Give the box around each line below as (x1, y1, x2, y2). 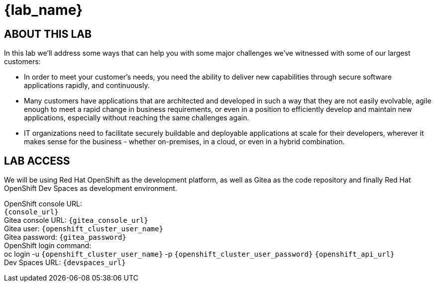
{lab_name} (4, 1, 83, 18)
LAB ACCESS (4, 154, 70, 167)
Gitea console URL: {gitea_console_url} (4, 216, 148, 225)
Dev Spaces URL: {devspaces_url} (4, 258, 126, 267)
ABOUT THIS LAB (4, 27, 92, 40)
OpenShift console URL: (4, 199, 82, 208)
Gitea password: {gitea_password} (4, 233, 126, 242)
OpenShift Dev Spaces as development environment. (4, 184, 177, 193)
